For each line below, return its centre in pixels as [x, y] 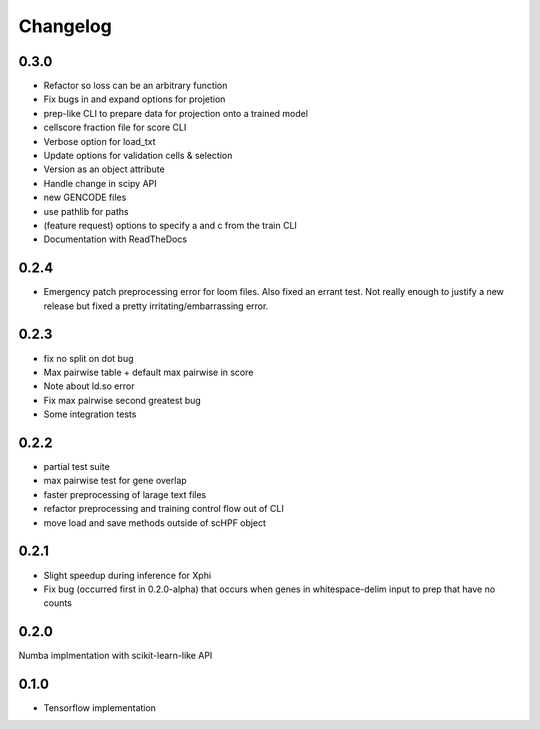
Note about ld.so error [89, 386]
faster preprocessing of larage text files [125, 494]
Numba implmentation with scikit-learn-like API [115, 656]
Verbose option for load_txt [99, 141]
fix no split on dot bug [88, 358]
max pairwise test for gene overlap [115, 481]
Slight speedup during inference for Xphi [127, 575]
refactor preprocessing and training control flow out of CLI [163, 509]
